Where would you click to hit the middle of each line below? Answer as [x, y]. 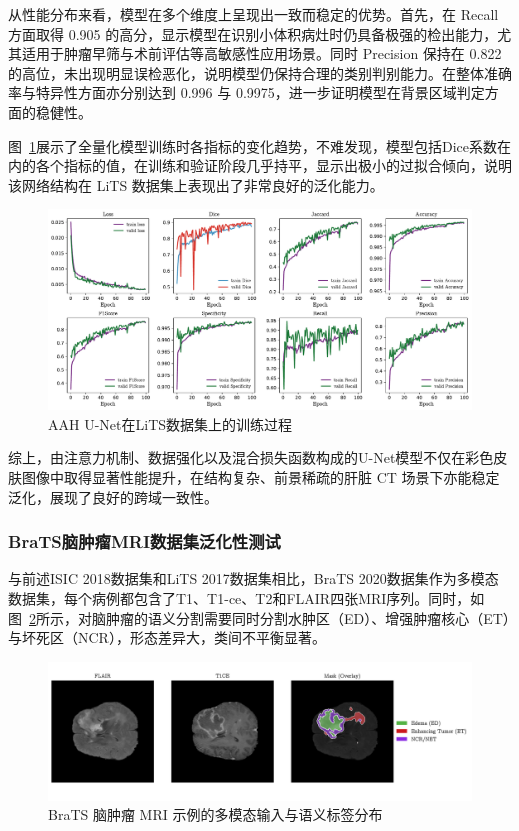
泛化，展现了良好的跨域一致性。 [113, 496]
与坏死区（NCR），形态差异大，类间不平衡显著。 [167, 637]
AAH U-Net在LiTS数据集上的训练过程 [170, 423]
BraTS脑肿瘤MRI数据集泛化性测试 [144, 541]
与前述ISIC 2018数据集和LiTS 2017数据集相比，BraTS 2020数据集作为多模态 [253, 578]
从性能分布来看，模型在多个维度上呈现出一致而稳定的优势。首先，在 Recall [253, 14]
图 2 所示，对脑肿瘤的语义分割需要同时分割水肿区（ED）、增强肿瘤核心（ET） [259, 617]
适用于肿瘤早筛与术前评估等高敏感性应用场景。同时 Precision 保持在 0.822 [261, 53]
